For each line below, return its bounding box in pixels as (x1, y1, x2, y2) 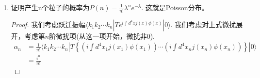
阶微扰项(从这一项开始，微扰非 (49, 31, 147, 41)
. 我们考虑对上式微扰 (170, 19, 236, 29)
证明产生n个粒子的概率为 (11, 2, 90, 12)
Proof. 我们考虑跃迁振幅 (11, 19, 86, 29)
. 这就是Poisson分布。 (141, 2, 209, 12)
